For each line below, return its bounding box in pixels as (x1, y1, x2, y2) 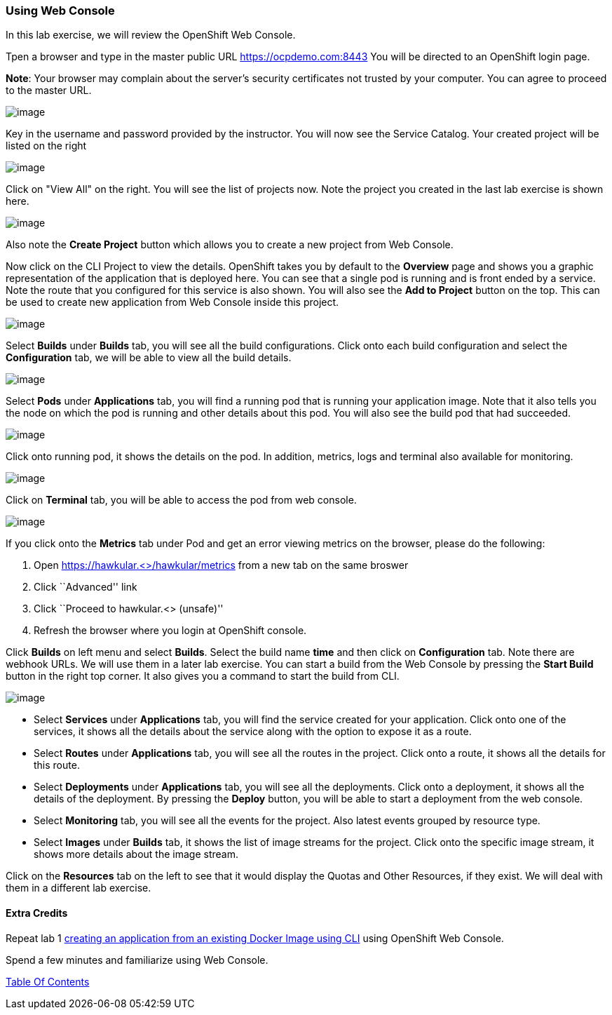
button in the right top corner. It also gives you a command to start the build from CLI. (6, 670, 400, 683)
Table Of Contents (6, 975, 90, 988)
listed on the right (6, 140, 87, 152)
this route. (34, 759, 80, 772)
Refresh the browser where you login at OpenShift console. (34, 624, 307, 637)
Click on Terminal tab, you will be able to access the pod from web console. (6, 494, 357, 506)
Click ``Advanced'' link (34, 581, 137, 593)
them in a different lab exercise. (6, 882, 151, 894)
